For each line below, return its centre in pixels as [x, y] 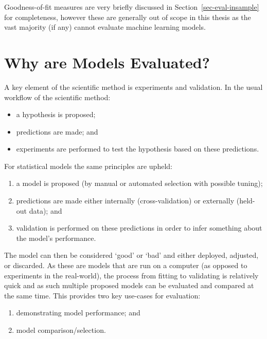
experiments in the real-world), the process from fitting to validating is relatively [131, 275]
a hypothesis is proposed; [56, 114]
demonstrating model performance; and [78, 313]
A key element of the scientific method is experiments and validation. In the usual [133, 87]
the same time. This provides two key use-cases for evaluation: [102, 295]
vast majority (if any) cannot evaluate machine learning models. [105, 27]
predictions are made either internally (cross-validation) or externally [125, 201]
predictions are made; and [57, 131]
